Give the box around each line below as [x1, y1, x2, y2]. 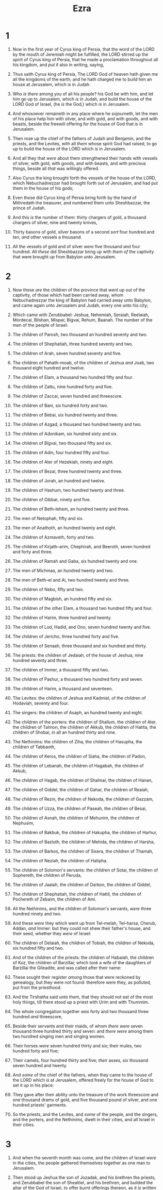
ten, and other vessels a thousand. [12, 234, 82, 240]
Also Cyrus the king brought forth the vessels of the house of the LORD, [12, 175, 156, 181]
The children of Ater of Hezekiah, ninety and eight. [12, 459, 114, 465]
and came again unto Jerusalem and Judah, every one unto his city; [12, 302, 148, 308]
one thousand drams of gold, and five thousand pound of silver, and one [12, 1097, 157, 1103]
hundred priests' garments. [12, 1102, 67, 1107]
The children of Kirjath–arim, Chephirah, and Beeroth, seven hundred [12, 543, 151, 549]
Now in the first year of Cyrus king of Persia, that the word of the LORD [12, 46, 155, 52]
